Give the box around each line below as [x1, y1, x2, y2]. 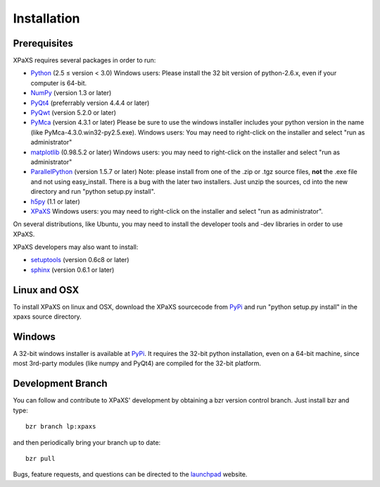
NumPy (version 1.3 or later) [30, 89, 112, 97]
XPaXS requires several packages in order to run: [13, 56, 156, 65]
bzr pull [25, 455, 56, 462]
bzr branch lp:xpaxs [25, 423, 96, 431]
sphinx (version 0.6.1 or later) [30, 265, 115, 274]
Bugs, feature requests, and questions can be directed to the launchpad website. [13, 470, 248, 479]
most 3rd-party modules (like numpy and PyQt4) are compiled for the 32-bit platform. [13, 359, 262, 368]
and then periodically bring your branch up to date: [13, 438, 161, 447]
